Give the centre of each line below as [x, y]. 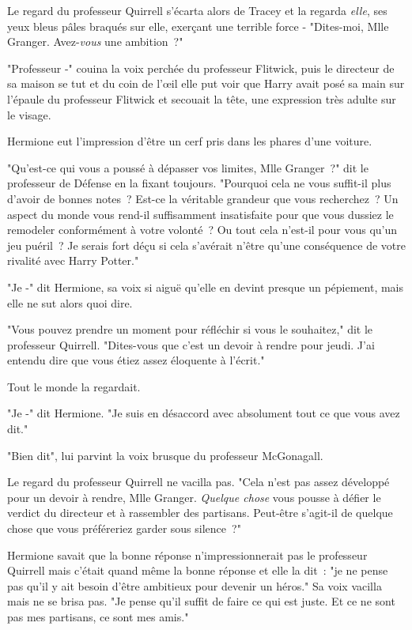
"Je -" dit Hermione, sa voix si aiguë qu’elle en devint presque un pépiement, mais [206, 287]
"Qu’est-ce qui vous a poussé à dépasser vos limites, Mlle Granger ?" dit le [188, 167]
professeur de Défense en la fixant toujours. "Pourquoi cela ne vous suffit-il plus [199, 183]
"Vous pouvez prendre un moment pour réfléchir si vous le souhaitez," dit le [190, 329]
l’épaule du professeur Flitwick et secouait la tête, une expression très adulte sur [202, 98]
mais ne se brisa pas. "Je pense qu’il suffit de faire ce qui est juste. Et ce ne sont [201, 601]
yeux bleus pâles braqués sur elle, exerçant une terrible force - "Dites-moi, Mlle [198, 26]
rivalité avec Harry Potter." [73, 260]
